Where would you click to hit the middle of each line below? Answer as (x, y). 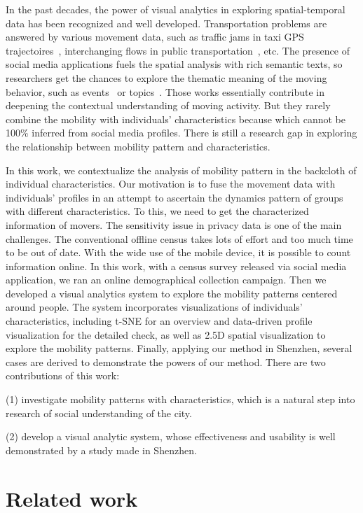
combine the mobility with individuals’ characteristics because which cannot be (176, 119)
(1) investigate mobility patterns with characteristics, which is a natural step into (180, 399)
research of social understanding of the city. (99, 413)
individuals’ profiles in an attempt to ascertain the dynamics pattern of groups (174, 197)
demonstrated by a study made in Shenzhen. (101, 450)
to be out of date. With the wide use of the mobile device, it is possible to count (178, 252)
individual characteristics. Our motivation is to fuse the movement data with (171, 184)
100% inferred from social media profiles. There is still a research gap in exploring (181, 133)
